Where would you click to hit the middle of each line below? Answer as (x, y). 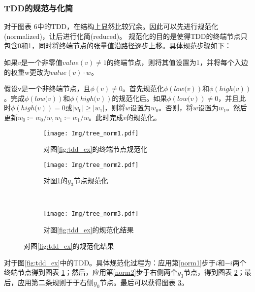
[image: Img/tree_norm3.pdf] (91, 213)
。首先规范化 (143, 88)
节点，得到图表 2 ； (214, 272)
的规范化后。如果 (140, 98)
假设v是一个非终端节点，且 (47, 88)
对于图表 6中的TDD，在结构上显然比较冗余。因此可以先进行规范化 (111, 26)
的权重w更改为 (27, 72)
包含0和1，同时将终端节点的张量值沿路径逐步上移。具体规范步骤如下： (118, 46)
